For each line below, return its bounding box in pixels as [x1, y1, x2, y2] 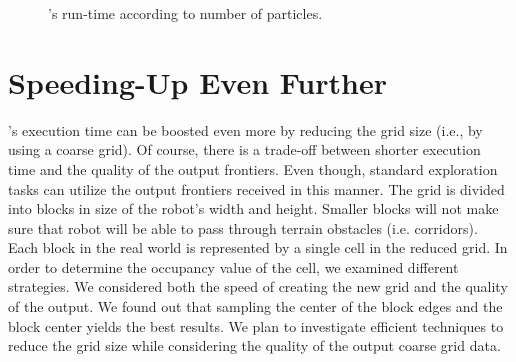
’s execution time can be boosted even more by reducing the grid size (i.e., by [8, 119, 483, 140]
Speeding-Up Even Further [8, 61, 387, 102]
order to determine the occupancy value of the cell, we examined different [8, 256, 459, 277]
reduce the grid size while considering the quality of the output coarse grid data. [8, 335, 501, 356]
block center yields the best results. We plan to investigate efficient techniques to [8, 315, 504, 336]
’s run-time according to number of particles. [48, 3, 323, 23]
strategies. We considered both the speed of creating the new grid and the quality [8, 276, 508, 297]
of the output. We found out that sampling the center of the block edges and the [8, 296, 503, 317]
